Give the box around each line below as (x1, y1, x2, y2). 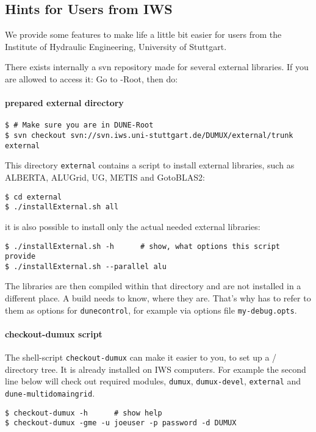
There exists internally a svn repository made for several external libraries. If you (5, 60, 309, 73)
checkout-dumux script (5, 327, 102, 340)
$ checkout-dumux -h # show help (5, 408, 162, 417)
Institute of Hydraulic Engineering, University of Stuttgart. (5, 40, 227, 52)
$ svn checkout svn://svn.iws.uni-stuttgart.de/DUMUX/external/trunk (5, 131, 293, 140)
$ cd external (5, 192, 62, 201)
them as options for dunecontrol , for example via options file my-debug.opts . (5, 303, 297, 316)
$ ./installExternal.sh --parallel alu (5, 262, 167, 271)
